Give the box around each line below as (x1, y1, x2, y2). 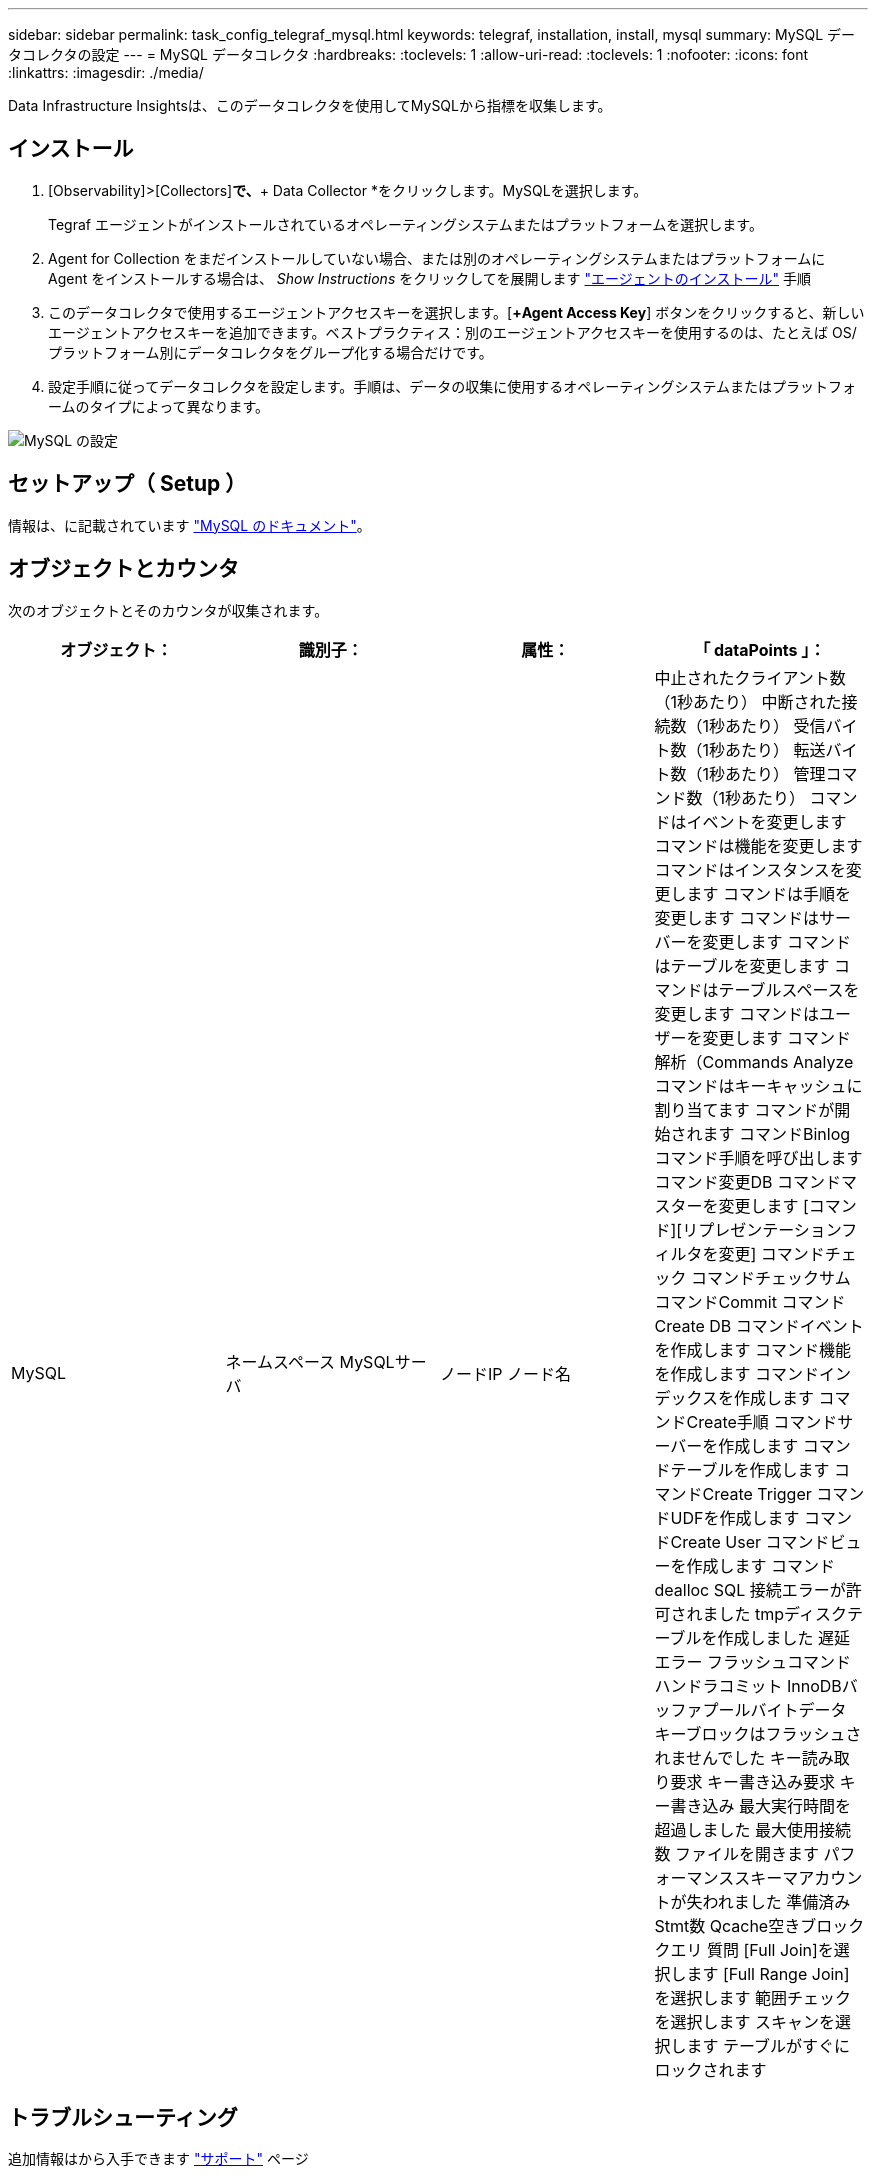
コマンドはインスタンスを (654, 859, 846, 880)
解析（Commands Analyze (654, 1051, 854, 1072)
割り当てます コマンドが (654, 1099, 835, 1120)
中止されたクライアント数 (654, 667, 846, 688)
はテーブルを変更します (654, 955, 830, 976)
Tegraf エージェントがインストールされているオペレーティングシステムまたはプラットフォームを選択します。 (48, 215, 763, 233)
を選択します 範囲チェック (654, 1987, 852, 2008)
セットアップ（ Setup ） (8, 471, 247, 497)
